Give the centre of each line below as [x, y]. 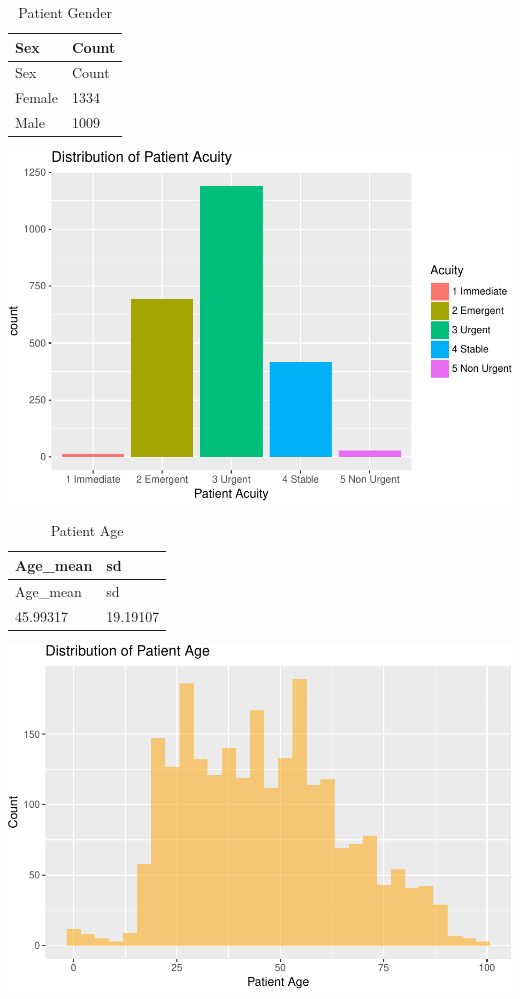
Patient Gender [65, 12]
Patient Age [87, 530]
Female [36, 97]
